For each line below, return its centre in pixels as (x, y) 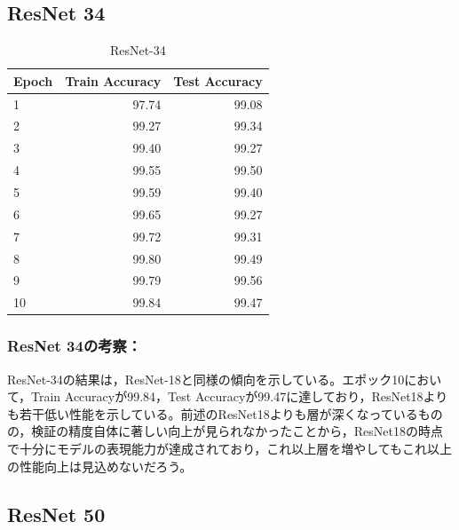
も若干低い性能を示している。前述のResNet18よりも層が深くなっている (213, 413)
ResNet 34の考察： (75, 346)
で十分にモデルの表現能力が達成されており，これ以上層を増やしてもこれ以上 (230, 448)
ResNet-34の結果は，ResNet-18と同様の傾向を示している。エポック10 (206, 379)
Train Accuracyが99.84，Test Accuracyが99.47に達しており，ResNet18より (240, 396)
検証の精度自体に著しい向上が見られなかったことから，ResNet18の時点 (237, 431)
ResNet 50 (56, 514)
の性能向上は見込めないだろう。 (100, 466)
